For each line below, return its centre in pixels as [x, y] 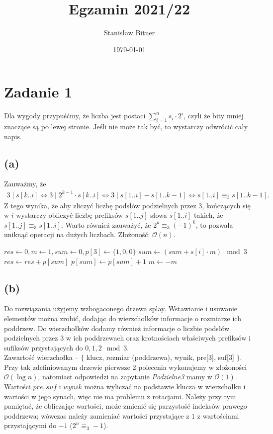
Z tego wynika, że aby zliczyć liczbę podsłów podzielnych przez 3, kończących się [127, 205]
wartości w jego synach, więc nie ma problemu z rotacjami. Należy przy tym [120, 396]
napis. [13, 136]
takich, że [209, 215]
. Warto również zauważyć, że [106, 224]
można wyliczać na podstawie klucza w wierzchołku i [165, 387]
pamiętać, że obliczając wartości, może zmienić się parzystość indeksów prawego [126, 406]
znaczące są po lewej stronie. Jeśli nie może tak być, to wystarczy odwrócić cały [126, 127]
